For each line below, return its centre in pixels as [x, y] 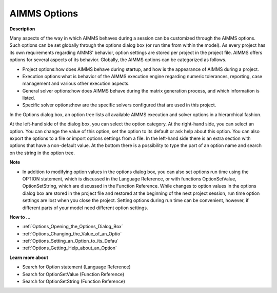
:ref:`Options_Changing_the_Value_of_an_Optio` [72, 233]
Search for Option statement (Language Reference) [76, 267]
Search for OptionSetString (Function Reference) [74, 281]
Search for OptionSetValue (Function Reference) [73, 274]
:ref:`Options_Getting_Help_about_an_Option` [70, 248]
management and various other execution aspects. [76, 84]
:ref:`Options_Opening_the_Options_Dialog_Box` [73, 227]
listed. [29, 98]
